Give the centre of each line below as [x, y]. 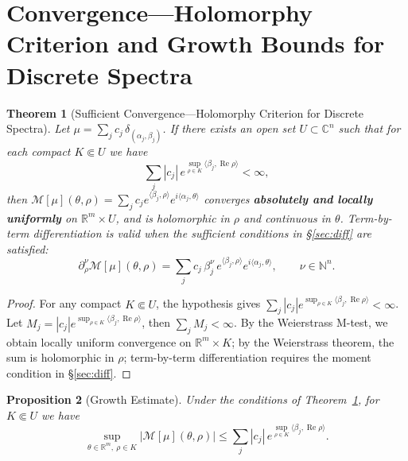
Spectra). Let [38, 128]
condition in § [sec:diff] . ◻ [69, 372]
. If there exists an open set [229, 128]
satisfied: [27, 248]
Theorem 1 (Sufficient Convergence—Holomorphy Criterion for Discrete [185, 112]
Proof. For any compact [64, 303]
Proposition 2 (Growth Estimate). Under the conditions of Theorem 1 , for [193, 399]
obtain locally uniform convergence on [99, 341]
